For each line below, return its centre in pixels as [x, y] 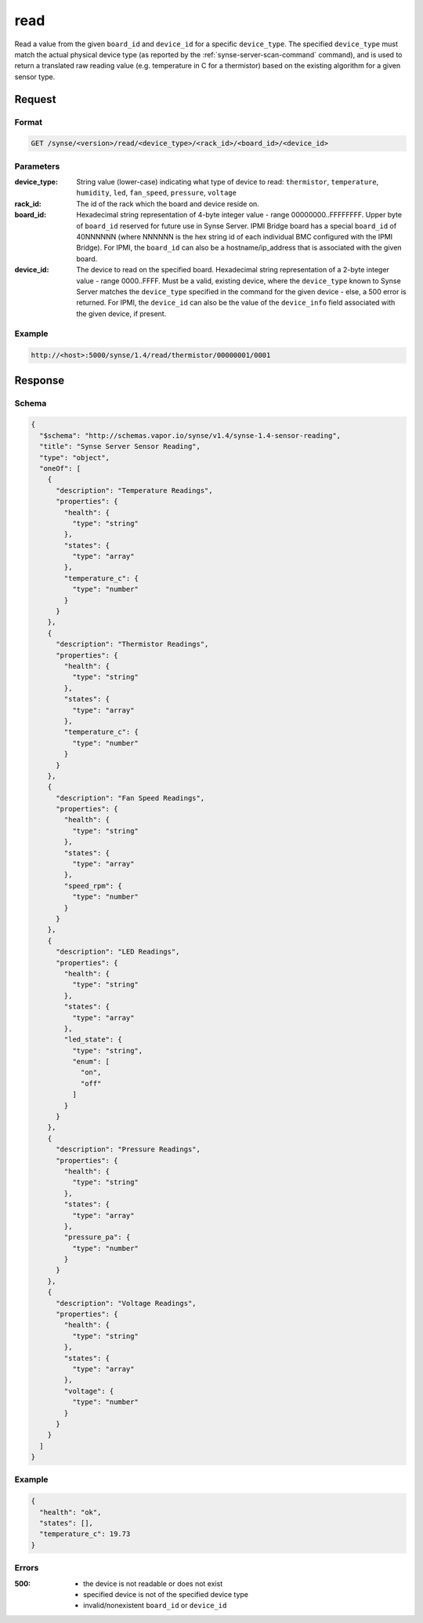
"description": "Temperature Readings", [134, 490]
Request [35, 99]
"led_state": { [93, 1039]
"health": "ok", [70, 1512]
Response [40, 380]
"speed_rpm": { [93, 886]
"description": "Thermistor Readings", [132, 644]
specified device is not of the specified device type [166, 1594]
